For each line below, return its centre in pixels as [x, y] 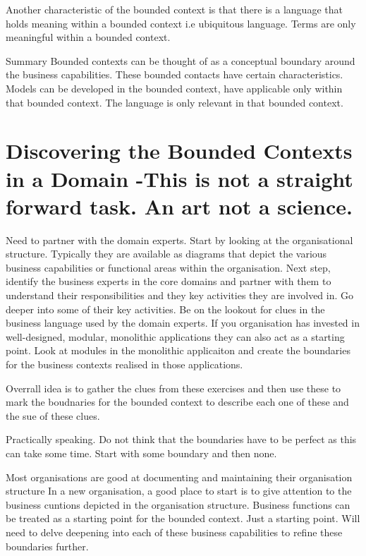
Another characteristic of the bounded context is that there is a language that [174, 9]
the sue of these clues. [53, 415]
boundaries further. [47, 546]
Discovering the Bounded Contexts [179, 151]
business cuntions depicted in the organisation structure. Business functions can [178, 504]
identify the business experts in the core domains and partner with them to [169, 281]
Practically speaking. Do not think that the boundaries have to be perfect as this [181, 439]
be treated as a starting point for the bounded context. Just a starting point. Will [183, 518]
